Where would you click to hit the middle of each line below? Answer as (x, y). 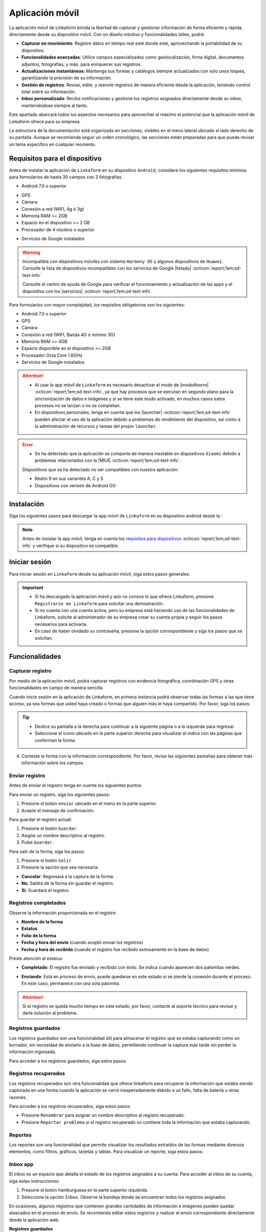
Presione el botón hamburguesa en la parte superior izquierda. (85, 1190)
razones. (18, 1097)
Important (33, 587)
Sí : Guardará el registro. (46, 890)
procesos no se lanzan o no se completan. (78, 406)
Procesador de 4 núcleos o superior (58, 230)
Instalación (27, 504)
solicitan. (44, 638)
